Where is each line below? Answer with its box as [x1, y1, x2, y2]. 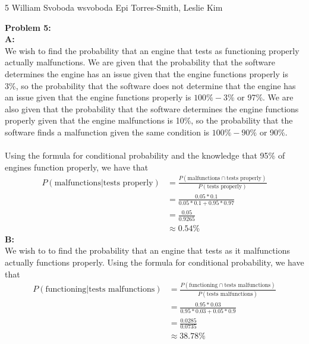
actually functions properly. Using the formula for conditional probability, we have [5, 255, 304, 268]
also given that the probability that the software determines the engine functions [5, 102, 299, 115]
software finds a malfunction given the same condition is [5, 125, 210, 138]
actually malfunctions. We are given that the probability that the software [5, 56, 275, 68]
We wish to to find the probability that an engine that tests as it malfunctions [5, 244, 290, 257]
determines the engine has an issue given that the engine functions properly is [5, 67, 288, 80]
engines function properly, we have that [5, 160, 149, 173]
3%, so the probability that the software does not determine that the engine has [5, 79, 296, 91]
